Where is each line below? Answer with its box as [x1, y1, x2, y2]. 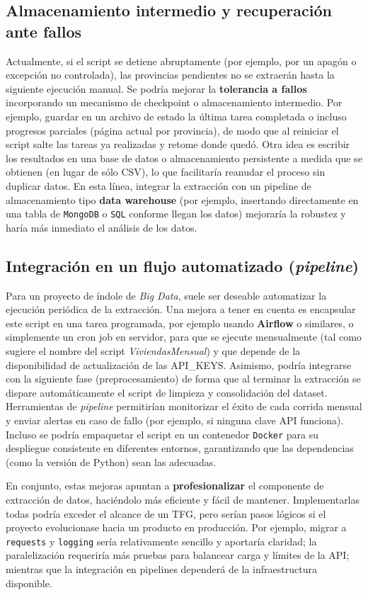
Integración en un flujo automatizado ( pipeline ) [6, 254, 359, 276]
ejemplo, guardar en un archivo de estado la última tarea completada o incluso [6, 108, 347, 123]
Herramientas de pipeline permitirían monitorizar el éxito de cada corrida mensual [6, 399, 362, 414]
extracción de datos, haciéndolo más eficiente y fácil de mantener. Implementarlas [6, 492, 360, 506]
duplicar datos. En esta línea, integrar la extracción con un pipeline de [6, 178, 311, 193]
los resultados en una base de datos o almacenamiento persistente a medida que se [6, 150, 362, 165]
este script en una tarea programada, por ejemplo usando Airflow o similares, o [6, 315, 354, 330]
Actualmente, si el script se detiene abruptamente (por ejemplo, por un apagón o [6, 53, 357, 68]
